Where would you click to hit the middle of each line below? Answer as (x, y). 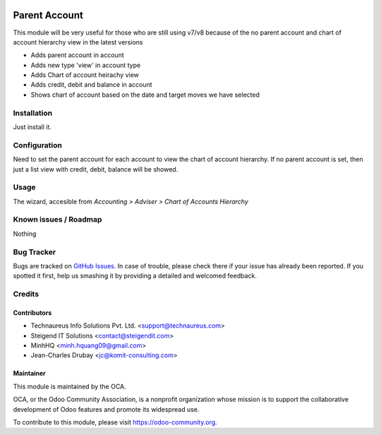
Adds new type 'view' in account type (86, 65)
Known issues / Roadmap (58, 220)
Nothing (25, 234)
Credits (26, 294)
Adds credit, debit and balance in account (91, 85)
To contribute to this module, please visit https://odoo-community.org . (115, 422)
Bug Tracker (35, 252)
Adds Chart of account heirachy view (85, 75)
